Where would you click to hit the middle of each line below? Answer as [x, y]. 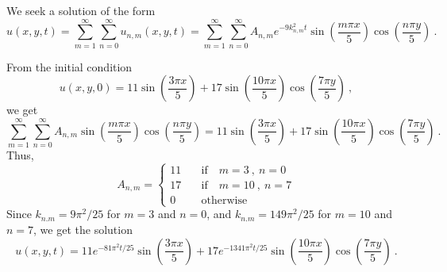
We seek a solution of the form [81, 10]
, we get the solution [83, 230]
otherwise [224, 201]
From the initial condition [69, 66]
